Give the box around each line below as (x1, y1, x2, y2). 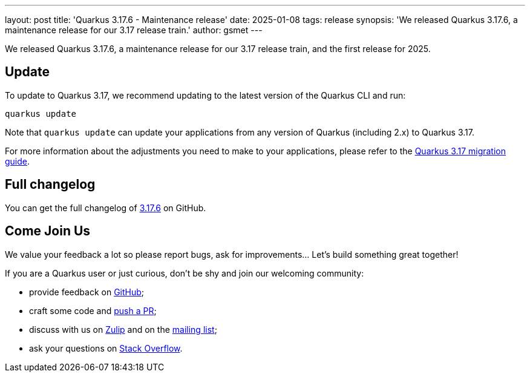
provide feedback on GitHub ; (29, 286, 145, 297)
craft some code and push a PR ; (29, 305, 157, 316)
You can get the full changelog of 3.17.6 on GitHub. (5, 202, 206, 213)
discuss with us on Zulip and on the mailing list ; (29, 324, 217, 335)
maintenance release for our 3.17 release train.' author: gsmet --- (5, 25, 263, 35)
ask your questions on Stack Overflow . (29, 343, 183, 353)
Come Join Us (5, 223, 91, 239)
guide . (5, 156, 30, 166)
